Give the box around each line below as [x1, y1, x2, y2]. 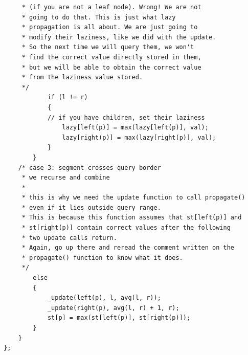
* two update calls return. [21, 234, 117, 241]
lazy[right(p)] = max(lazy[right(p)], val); [62, 134, 216, 141]
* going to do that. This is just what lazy [21, 13, 176, 21]
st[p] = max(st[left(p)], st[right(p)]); [47, 314, 191, 322]
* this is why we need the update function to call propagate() [21, 194, 245, 202]
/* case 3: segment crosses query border [18, 164, 161, 171]
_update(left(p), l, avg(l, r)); [47, 294, 161, 302]
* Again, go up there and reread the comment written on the [21, 244, 235, 252]
